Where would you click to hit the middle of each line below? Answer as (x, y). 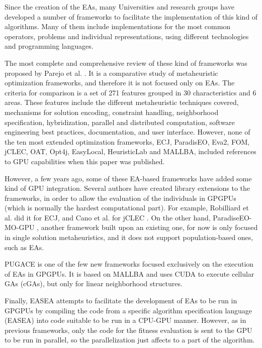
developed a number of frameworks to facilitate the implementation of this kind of (131, 16)
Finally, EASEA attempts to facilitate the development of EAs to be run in (121, 301)
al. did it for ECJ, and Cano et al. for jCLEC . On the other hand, (108, 217)
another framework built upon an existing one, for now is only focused (149, 227)
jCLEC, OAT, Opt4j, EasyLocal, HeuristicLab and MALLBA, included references (130, 151)
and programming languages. (49, 46)
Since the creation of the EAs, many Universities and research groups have (119, 7)
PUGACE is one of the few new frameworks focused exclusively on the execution (129, 264)
